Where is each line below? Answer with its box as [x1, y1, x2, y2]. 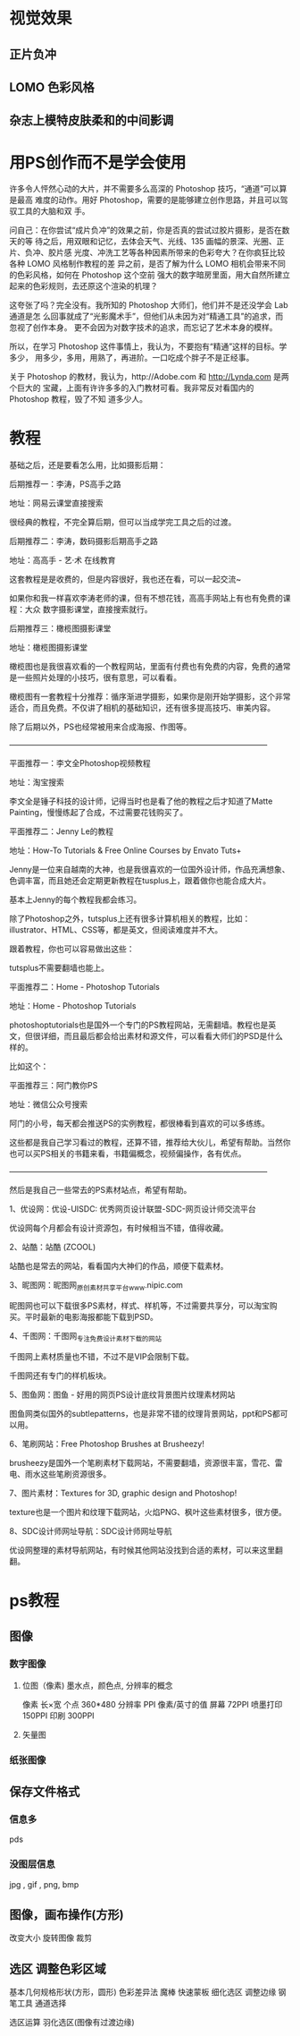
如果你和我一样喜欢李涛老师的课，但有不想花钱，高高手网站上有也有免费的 [9, 592, 283, 604]
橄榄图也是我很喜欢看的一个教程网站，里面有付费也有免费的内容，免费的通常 [9, 661, 291, 672]
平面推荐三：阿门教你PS [9, 1080, 98, 1091]
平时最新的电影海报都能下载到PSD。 [24, 1312, 159, 1323]
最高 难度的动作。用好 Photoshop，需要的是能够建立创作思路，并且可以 [16, 194, 280, 206]
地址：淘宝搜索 [9, 777, 64, 788]
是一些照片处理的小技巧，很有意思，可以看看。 [9, 672, 181, 683]
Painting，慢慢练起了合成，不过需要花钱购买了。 [9, 807, 188, 818]
